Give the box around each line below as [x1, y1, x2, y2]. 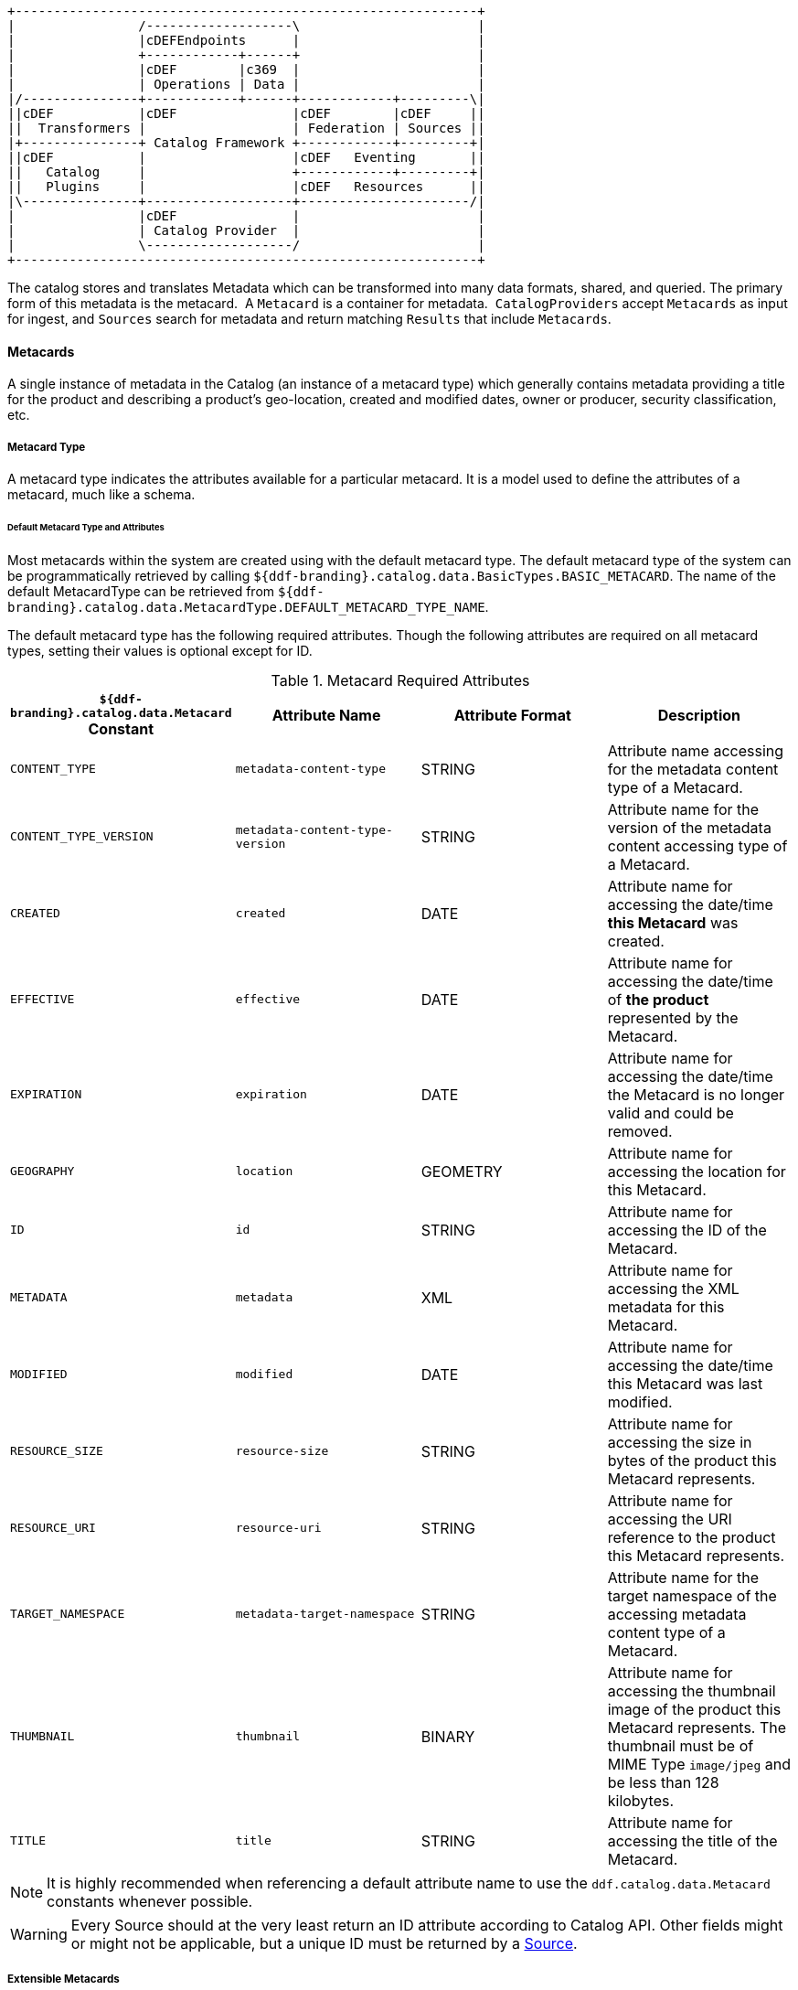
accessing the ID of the [607, 1220, 767, 1239]
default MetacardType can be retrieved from [7, 583, 275, 599]
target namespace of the [607, 1586, 777, 1605]
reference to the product [607, 1527, 776, 1546]
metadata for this [607, 1297, 725, 1316]
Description [657, 705, 741, 724]
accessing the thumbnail [607, 1681, 776, 1700]
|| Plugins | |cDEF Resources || [7, 179, 485, 194]
